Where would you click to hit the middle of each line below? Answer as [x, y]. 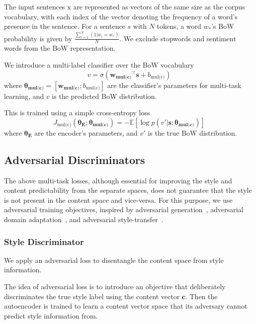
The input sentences [35, 6]
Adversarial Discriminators [75, 159]
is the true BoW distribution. [192, 132]
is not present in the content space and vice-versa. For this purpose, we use [118, 200]
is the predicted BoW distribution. [104, 96]
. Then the [201, 296]
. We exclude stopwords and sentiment [178, 38]
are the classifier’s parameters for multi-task [174, 85]
